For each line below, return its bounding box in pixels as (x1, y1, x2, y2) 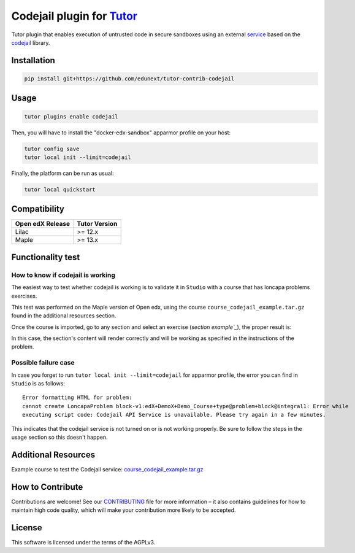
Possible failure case (11, 358, 75, 367)
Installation (11, 55, 55, 66)
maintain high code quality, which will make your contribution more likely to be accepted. (11, 506, 236, 514)
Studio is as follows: (11, 380, 66, 387)
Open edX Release (15, 220, 71, 228)
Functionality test (11, 252, 80, 262)
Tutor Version (77, 220, 118, 228)
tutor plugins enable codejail (24, 113, 119, 120)
